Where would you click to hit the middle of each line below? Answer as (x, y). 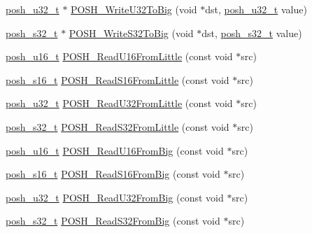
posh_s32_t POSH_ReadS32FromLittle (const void (118, 126)
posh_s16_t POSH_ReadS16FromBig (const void (113, 174)
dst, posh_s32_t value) (252, 33)
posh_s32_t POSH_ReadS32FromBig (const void (113, 221)
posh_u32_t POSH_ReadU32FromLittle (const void (119, 103)
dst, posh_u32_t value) (256, 9)
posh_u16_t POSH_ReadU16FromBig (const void (115, 150)
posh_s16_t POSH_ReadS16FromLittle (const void (118, 79)
